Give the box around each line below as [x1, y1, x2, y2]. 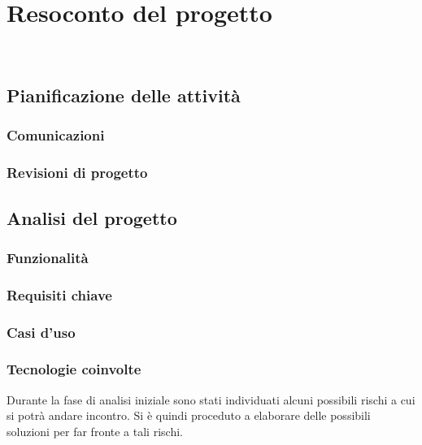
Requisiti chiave [7, 284, 112, 305]
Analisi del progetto [7, 205, 177, 230]
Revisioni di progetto [7, 162, 148, 183]
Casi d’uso [7, 322, 76, 342]
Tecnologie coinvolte [7, 359, 141, 379]
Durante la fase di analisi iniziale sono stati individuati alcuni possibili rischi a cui [7, 391, 415, 408]
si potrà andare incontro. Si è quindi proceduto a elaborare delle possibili [7, 407, 371, 424]
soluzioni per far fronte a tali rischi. [7, 422, 183, 439]
